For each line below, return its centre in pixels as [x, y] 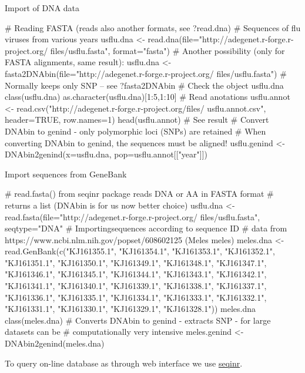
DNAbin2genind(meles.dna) [55, 343]
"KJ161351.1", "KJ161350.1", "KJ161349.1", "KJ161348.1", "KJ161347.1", [136, 262]
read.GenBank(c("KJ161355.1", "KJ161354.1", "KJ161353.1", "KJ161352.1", [140, 251]
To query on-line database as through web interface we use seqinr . [124, 363]
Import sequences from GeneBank [66, 174]
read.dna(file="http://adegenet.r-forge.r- [221, 39]
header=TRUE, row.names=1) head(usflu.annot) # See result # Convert [137, 120]
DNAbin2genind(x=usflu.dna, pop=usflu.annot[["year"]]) [106, 154]
